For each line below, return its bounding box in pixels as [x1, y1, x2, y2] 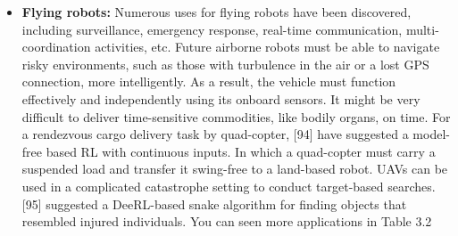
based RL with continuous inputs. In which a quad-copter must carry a [46, 142, 436, 160]
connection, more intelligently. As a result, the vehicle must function [21, 72, 396, 91]
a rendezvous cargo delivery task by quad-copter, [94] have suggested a [21, 125, 409, 143]
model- [412, 125, 450, 143]
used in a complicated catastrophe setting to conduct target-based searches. [21, 176, 436, 195]
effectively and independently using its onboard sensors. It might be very [21, 89, 421, 108]
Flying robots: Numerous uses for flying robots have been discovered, [21, 3, 412, 20]
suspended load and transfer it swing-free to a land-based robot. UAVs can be [21, 159, 448, 178]
